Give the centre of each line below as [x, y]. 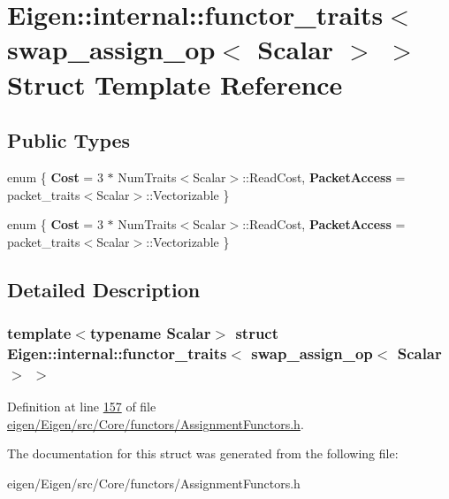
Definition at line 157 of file [82, 407]
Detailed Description [104, 289]
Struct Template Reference [175, 84]
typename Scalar [150, 333]
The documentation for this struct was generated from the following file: [203, 453]
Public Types [69, 140]
